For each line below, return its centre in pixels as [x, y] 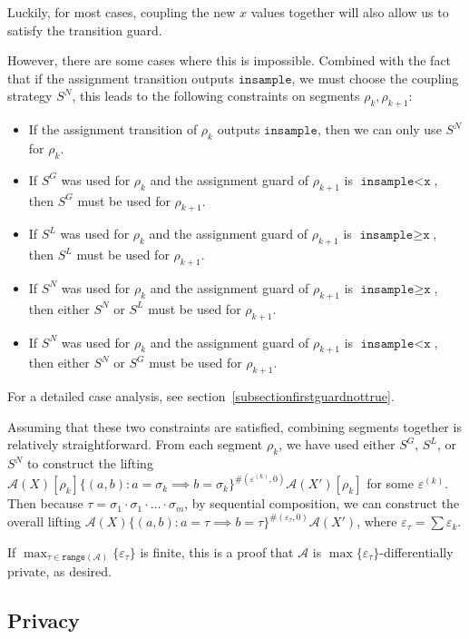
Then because [45, 503]
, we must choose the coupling [375, 78]
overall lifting [44, 521]
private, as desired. [59, 571]
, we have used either [337, 444]
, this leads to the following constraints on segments [216, 96]
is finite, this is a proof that [217, 551]
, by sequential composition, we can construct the [322, 503]
